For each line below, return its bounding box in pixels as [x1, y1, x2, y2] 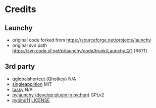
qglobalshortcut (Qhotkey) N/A [12, 76, 76, 82]
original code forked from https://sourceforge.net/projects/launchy [12, 37, 151, 43]
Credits [5, 4, 36, 15]
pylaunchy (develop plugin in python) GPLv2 [12, 92, 105, 98]
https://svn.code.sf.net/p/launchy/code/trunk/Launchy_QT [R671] [12, 48, 147, 53]
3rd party [5, 62, 35, 71]
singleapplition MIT [12, 81, 52, 87]
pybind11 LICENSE [12, 97, 50, 103]
